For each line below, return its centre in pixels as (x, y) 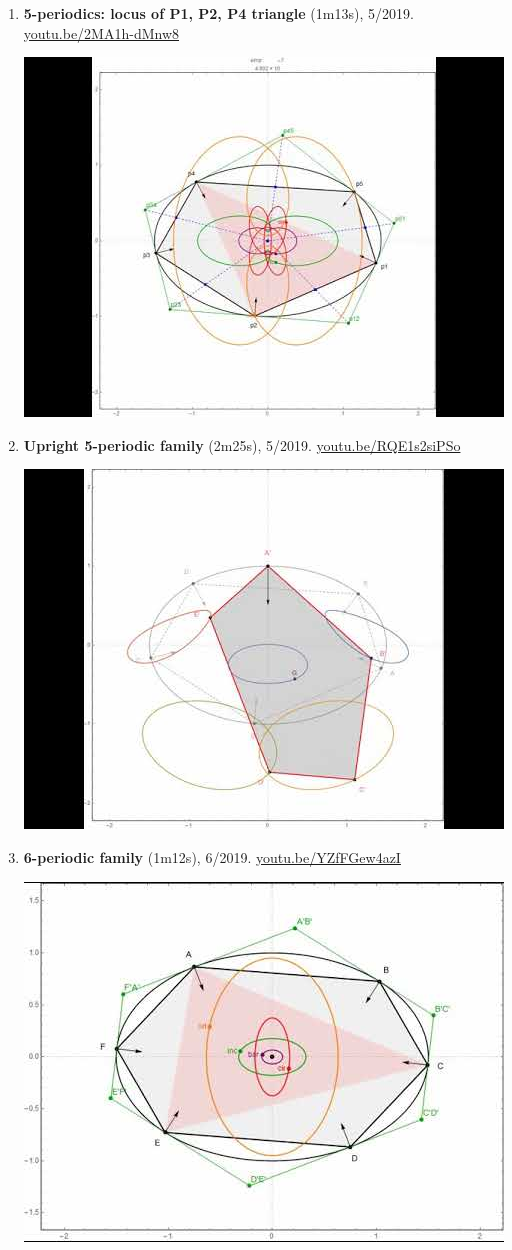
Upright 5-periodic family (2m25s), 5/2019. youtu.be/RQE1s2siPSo (242, 444)
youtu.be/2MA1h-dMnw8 (101, 32)
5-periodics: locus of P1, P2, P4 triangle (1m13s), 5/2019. (218, 13)
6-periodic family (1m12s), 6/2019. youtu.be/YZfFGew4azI (212, 856)
